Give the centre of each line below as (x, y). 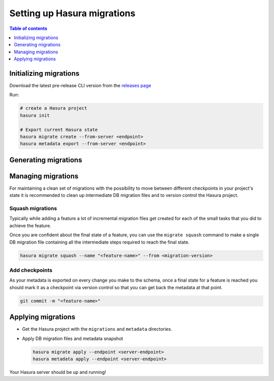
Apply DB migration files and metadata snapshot (73, 338)
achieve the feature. (30, 225)
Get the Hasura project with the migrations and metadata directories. (97, 329)
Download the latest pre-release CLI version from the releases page (80, 86)
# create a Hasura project (54, 108)
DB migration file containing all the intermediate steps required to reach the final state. (99, 242)
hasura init (35, 115)
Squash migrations (33, 209)
